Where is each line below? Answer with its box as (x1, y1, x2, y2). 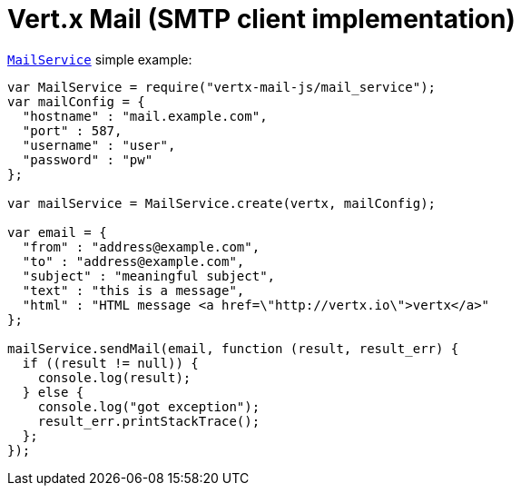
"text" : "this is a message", (22, 282, 245, 298)
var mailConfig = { (7, 94, 145, 109)
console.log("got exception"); (37, 399, 260, 414)
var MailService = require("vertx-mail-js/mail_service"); (7, 79, 437, 94)
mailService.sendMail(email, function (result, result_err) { (7, 340, 459, 356)
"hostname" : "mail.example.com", (22, 108, 268, 123)
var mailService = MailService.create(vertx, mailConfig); (7, 195, 437, 211)
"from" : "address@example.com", (22, 239, 260, 254)
